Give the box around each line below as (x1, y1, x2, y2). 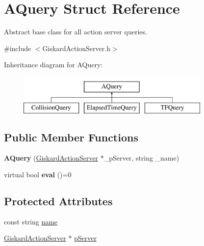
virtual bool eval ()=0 (4, 169, 72, 179)
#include (4, 43, 31, 53)
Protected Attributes (4, 193, 113, 208)
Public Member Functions (4, 130, 138, 145)
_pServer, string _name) (103, 153, 179, 163)
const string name (4, 216, 58, 226)
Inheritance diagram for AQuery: (4, 59, 103, 70)
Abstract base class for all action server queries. (4, 27, 147, 37)
